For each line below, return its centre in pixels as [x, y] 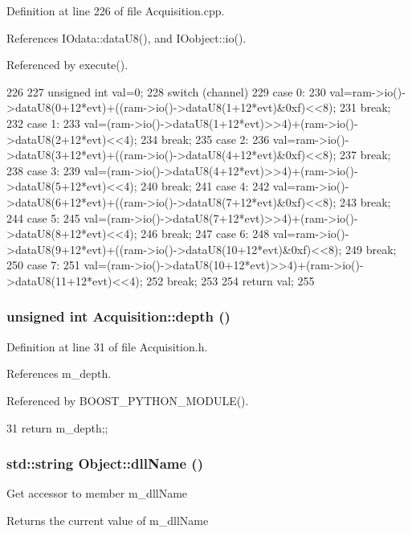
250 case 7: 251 [43, 265]
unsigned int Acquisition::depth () [118, 316]
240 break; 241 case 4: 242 [205, 186]
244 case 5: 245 [43, 217]
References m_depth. [59, 373]
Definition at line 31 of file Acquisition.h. [107, 346]
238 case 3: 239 [43, 170]
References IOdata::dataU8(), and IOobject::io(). [126, 37]
